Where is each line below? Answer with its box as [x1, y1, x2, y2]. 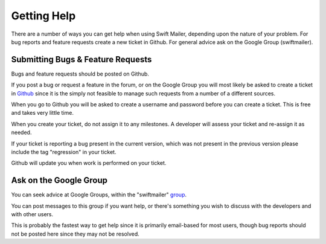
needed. [11, 129, 32, 136]
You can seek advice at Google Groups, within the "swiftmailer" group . [11, 191, 187, 199]
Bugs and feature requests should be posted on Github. [11, 70, 149, 77]
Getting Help [11, 9, 76, 22]
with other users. [11, 211, 54, 218]
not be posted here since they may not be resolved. [11, 230, 139, 237]
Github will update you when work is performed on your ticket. [11, 159, 167, 167]
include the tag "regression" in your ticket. [11, 148, 117, 155]
